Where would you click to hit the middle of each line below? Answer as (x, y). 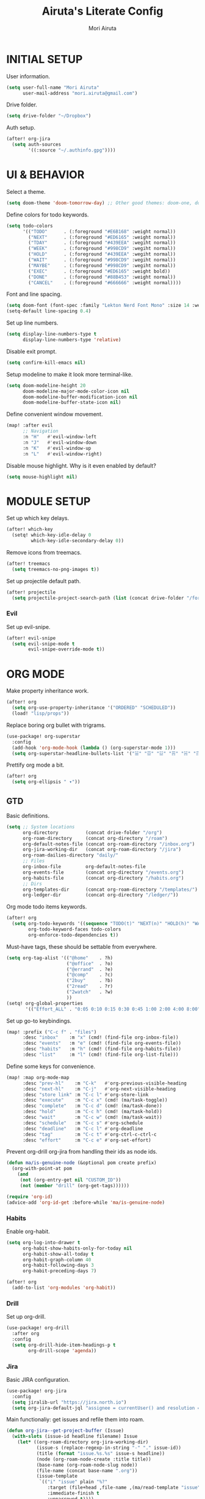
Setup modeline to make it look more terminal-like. (70, 374)
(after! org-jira (28, 139)
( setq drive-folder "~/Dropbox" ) (49, 116)
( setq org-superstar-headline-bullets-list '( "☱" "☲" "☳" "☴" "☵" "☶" (107, 753)
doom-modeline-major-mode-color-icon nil (76, 391)
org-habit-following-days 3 (58, 1265)
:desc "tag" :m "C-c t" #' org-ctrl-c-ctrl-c (89, 1134)
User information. (28, 76)
